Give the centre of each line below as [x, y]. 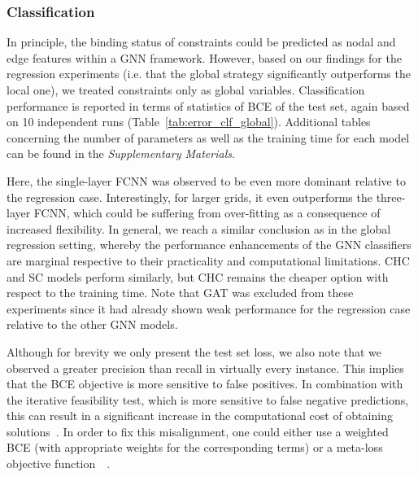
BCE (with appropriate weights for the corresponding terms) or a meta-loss [195, 447]
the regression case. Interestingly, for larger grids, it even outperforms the [189, 197]
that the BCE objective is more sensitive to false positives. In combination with [205, 384]
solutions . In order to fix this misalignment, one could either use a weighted [198, 431]
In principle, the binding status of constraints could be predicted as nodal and [201, 42]
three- [391, 197]
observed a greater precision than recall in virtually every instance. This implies [205, 368]
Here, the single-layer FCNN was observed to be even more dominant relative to [206, 180]
